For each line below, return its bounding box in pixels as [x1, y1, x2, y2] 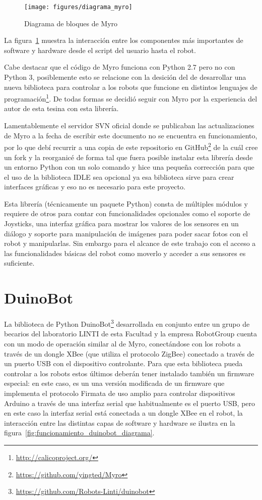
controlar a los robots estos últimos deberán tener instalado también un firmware [4, 368, 254, 378]
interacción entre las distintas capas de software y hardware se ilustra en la [4, 417, 235, 428]
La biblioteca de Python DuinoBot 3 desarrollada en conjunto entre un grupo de [4, 317, 250, 329]
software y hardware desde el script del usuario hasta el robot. [4, 44, 196, 55]
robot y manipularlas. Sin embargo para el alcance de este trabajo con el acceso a [4, 238, 256, 248]
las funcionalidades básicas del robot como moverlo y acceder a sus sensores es [4, 247, 246, 258]
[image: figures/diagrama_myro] [24, 4, 133, 11]
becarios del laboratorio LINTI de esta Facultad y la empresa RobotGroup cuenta [4, 328, 257, 339]
